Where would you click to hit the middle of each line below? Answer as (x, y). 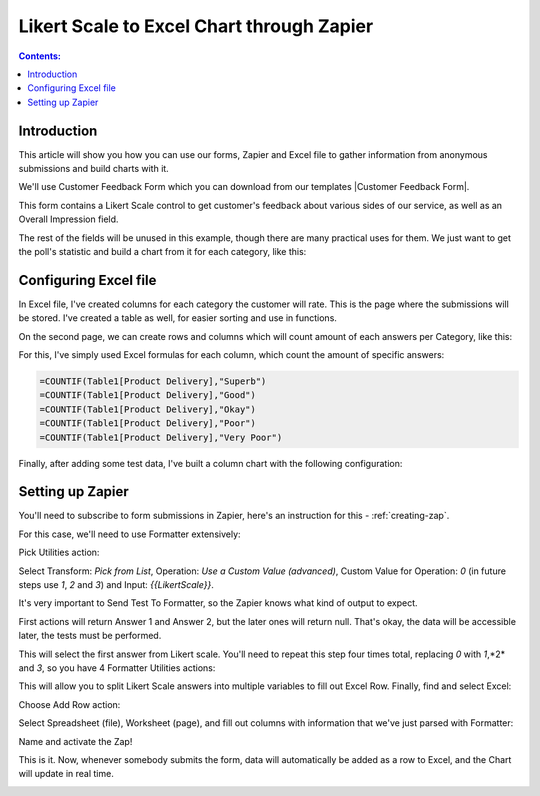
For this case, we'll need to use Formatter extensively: (129, 534)
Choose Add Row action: (69, 704)
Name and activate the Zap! (75, 741)
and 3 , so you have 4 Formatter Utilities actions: (117, 668)
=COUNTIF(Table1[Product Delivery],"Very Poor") (161, 437)
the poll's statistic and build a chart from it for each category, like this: (162, 251)
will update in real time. (66, 774)
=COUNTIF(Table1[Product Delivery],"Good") (148, 395)
